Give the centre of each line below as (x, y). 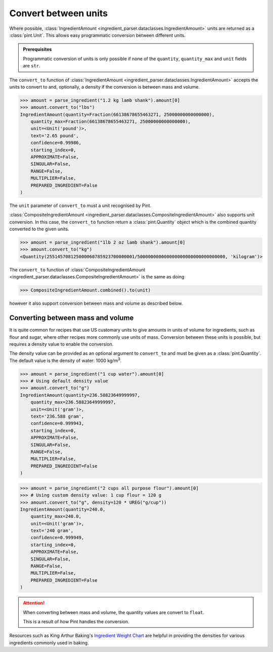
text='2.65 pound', (55, 136)
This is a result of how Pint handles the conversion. (76, 621)
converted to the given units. (39, 229)
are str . (32, 66)
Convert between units (59, 13)
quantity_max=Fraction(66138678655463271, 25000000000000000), (111, 122)
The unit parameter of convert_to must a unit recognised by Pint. (80, 206)
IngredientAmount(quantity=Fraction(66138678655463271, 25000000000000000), (117, 114)
